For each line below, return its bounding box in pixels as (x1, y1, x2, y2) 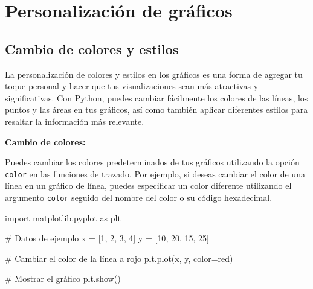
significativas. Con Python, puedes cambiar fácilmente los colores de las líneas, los (5, 91, 308, 104)
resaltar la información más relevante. (5, 115, 144, 127)
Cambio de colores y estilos (5, 39, 179, 58)
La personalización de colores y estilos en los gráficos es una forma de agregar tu (5, 68, 303, 80)
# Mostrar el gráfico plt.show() (5, 272, 121, 285)
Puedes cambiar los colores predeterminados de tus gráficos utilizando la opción (5, 156, 300, 168)
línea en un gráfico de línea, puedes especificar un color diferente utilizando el (5, 179, 292, 192)
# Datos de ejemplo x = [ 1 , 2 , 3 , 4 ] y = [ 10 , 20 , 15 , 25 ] (5, 232, 209, 244)
